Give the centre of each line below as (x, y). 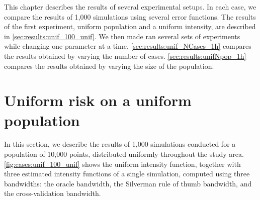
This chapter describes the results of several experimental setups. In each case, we (130, 7)
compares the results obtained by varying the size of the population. (109, 66)
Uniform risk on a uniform (98, 100)
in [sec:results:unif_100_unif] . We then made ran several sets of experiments (122, 36)
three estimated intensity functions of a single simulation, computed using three (127, 174)
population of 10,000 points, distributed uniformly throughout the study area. (124, 154)
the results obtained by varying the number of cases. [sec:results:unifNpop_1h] (125, 56)
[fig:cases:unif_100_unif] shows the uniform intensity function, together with (122, 164)
